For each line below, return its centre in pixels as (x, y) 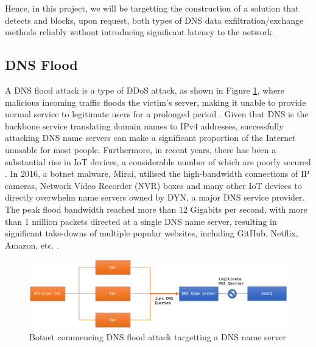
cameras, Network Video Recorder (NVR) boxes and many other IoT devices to (153, 185)
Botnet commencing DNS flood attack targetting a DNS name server (158, 337)
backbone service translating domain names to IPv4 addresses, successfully (144, 125)
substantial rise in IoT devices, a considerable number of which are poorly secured (158, 161)
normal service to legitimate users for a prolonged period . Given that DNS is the (157, 114)
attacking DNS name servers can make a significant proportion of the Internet (150, 138)
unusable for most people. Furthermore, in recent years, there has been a (141, 149)
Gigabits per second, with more (249, 209)
